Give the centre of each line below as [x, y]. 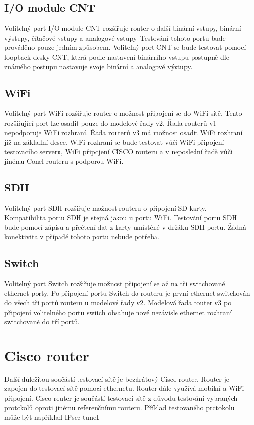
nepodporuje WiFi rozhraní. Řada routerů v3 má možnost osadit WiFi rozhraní [124, 132]
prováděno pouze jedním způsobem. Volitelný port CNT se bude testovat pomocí [125, 47]
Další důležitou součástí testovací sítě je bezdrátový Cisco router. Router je [117, 378]
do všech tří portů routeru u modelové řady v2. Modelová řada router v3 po [118, 302]
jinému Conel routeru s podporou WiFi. [64, 161]
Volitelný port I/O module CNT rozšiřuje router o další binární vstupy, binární [123, 28]
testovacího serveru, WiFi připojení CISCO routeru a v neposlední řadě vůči [118, 151]
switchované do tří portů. [42, 322]
